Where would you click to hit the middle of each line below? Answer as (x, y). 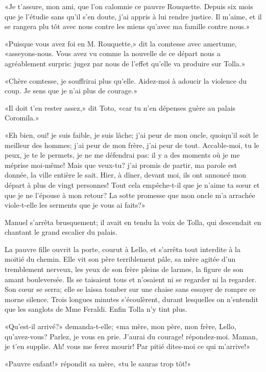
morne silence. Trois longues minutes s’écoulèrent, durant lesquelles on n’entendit (131, 299)
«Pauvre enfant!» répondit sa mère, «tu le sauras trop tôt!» (98, 363)
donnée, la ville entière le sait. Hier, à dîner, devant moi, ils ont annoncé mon (126, 175)
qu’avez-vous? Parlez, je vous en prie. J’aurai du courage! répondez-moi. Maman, (131, 336)
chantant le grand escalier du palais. (61, 232)
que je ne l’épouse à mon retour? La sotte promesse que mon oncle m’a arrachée (130, 195)
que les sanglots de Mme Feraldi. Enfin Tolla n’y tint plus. (96, 309)
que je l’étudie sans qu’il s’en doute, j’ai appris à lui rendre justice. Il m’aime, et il (133, 16)
